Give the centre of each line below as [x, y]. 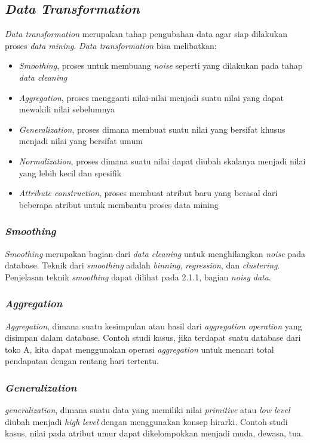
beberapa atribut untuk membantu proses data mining [119, 204]
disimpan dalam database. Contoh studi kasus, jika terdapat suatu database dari [153, 337]
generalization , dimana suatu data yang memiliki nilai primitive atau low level [148, 410]
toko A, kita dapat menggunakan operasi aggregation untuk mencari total [139, 349]
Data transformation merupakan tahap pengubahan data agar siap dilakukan [146, 34]
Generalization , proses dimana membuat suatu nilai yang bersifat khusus [152, 129]
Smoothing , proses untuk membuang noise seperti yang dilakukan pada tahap [161, 65]
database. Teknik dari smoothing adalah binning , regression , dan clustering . [142, 265]
